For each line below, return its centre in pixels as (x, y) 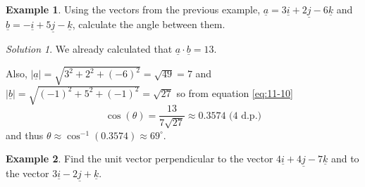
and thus (25, 135)
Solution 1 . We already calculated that (89, 49)
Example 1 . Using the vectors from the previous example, (133, 9)
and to (345, 159)
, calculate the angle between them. (149, 24)
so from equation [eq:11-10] (235, 92)
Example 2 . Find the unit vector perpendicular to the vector (140, 159)
